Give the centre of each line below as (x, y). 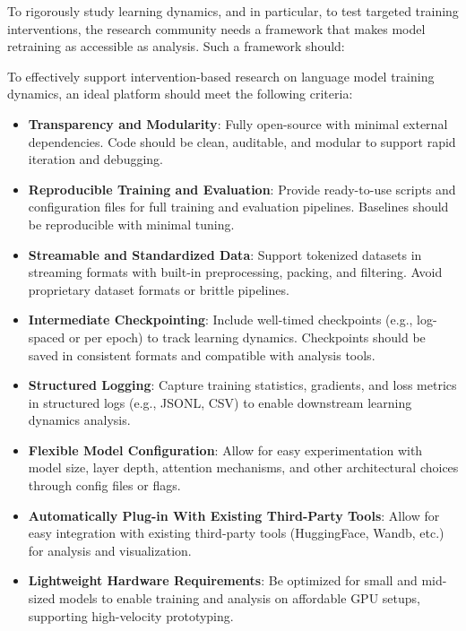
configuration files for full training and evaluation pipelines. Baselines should (238, 207)
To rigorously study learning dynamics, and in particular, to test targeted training (233, 11)
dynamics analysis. (79, 420)
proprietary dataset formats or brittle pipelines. (159, 289)
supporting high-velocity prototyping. (131, 615)
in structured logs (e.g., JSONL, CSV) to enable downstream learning (220, 402)
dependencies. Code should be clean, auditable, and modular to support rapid (242, 141)
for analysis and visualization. (110, 550)
